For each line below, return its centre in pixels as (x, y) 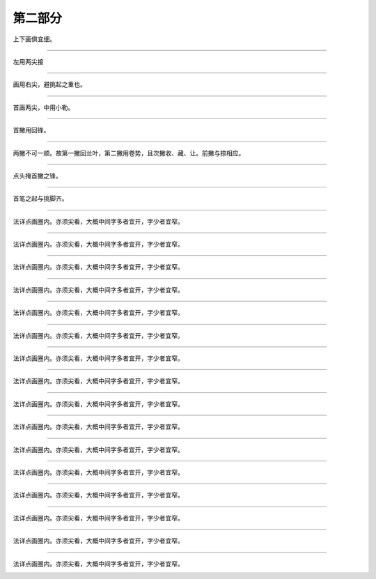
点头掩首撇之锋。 (37, 176)
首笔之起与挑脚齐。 (40, 199)
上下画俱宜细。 (34, 39)
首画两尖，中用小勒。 (44, 107)
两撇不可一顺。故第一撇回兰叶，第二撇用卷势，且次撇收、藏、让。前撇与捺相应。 (129, 153)
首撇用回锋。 (31, 130)
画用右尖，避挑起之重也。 (49, 84)
